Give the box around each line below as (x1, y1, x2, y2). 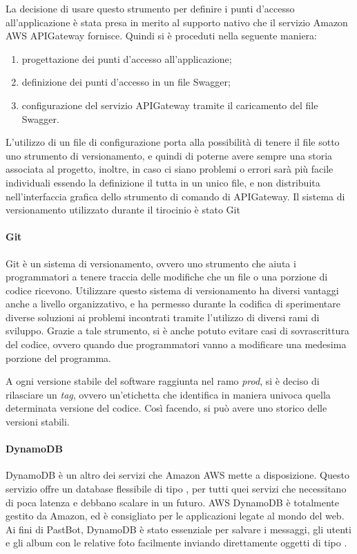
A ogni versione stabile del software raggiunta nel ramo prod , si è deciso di (6, 374, 320, 388)
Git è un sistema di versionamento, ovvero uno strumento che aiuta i (6, 256, 296, 270)
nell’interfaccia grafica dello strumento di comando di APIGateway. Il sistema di (6, 189, 345, 203)
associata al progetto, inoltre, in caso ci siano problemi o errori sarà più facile (6, 162, 334, 176)
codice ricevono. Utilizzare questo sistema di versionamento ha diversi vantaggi (6, 283, 339, 297)
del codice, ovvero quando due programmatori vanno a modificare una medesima (6, 337, 347, 352)
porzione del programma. (6, 350, 111, 365)
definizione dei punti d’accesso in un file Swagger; (21, 75, 231, 89)
